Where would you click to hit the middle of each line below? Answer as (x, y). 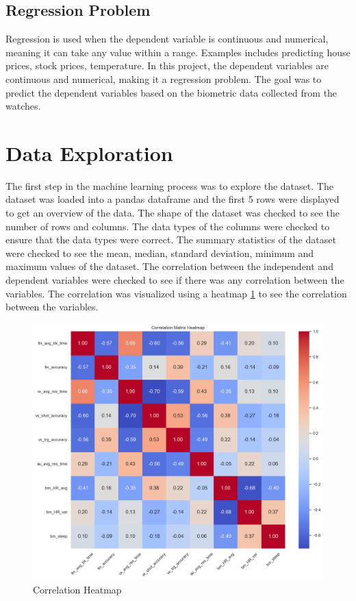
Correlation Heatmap (77, 589)
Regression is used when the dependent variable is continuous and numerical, (167, 39)
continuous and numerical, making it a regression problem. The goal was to (164, 78)
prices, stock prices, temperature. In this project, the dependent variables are (167, 65)
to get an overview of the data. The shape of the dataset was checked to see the (173, 213)
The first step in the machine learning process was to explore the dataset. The (169, 185)
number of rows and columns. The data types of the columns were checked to (168, 226)
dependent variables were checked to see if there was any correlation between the (175, 280)
